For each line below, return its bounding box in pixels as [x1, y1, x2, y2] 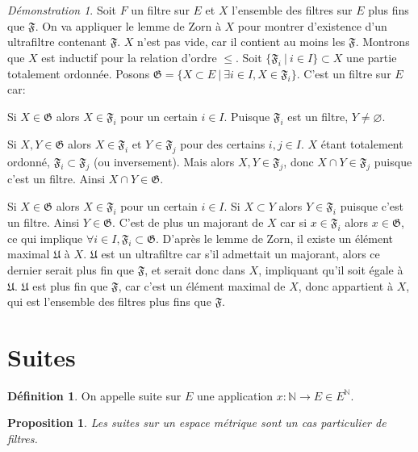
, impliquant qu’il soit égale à [258, 261, 403, 278]
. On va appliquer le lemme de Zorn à [35, 17, 221, 34]
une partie [346, 48, 397, 65]
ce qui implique [7, 229, 83, 246]
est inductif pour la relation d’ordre [41, 48, 217, 65]
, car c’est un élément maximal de [118, 277, 286, 294]
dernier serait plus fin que [7, 261, 135, 278]
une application [196, 387, 274, 404]
